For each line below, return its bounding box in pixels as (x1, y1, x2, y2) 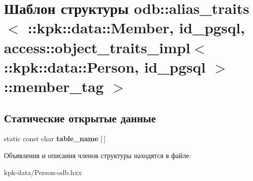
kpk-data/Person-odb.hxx (4, 167, 82, 177)
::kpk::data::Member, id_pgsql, (28, 17, 245, 38)
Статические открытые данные (4, 110, 156, 125)
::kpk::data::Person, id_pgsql (4, 56, 206, 77)
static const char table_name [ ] (4, 133, 106, 144)
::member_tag (4, 76, 104, 96)
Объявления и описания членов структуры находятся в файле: (4, 150, 191, 160)
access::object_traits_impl (4, 37, 190, 57)
